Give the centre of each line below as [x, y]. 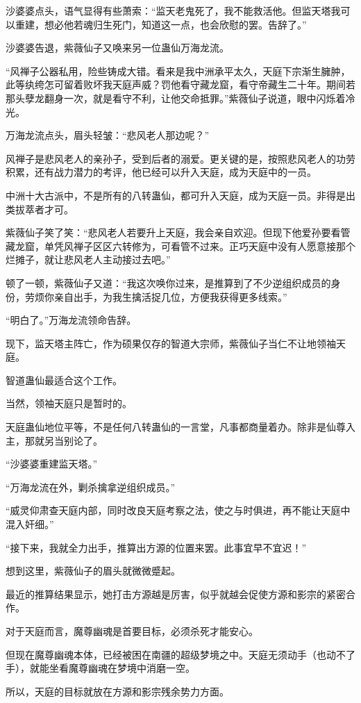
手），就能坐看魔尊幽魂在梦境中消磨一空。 [100, 668]
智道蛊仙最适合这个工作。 [64, 380]
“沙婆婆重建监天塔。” [52, 464]
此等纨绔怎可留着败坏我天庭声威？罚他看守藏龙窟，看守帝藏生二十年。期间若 [180, 84]
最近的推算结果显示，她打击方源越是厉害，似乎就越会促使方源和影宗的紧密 [176, 594]
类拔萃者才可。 [40, 209]
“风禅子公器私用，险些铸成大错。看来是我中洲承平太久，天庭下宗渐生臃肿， [178, 71]
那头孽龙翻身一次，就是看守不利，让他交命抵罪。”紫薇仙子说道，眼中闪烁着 [176, 98]
